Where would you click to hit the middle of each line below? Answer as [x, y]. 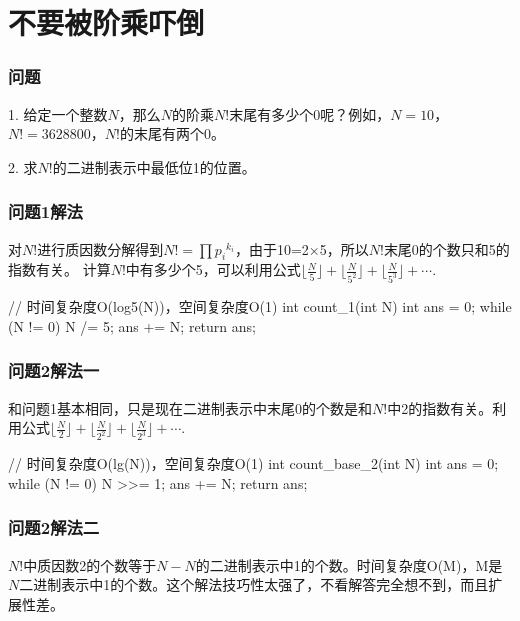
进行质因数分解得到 [100, 248]
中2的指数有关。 [440, 407]
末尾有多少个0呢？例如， [310, 113]
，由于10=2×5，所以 [301, 248]
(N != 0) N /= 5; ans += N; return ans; [132, 325]
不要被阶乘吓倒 [106, 22]
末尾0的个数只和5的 [446, 248]
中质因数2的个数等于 [90, 564]
